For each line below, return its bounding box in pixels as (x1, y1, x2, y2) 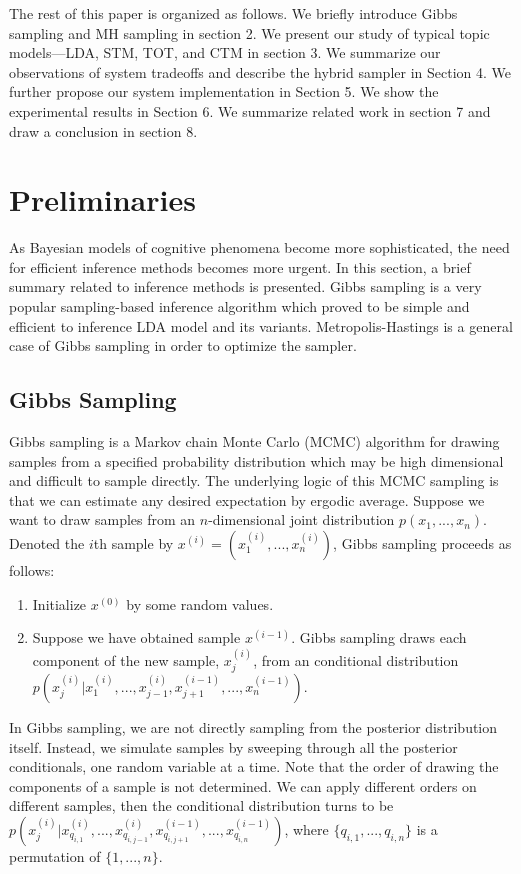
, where (284, 819, 329, 839)
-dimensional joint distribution (208, 509, 395, 530)
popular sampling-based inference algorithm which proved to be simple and (9, 296, 470, 317)
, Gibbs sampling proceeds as (333, 533, 512, 554)
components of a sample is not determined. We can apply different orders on (9, 775, 477, 796)
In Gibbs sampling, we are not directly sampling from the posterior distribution (9, 717, 498, 738)
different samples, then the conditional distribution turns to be (9, 795, 394, 816)
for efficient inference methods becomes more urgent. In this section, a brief (9, 256, 471, 277)
